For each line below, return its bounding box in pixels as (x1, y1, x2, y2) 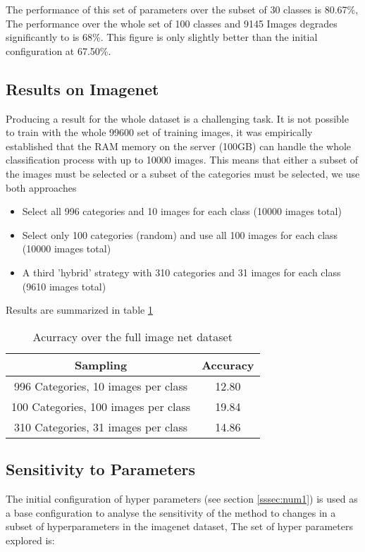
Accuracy (202, 356, 254, 373)
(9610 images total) (22, 278, 106, 293)
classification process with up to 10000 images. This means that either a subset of (6, 152, 359, 167)
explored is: (6, 532, 55, 547)
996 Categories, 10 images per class (14, 377, 188, 394)
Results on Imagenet (6, 78, 159, 99)
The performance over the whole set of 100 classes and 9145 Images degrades (6, 16, 338, 30)
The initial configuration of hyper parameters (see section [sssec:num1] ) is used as (6, 491, 358, 505)
